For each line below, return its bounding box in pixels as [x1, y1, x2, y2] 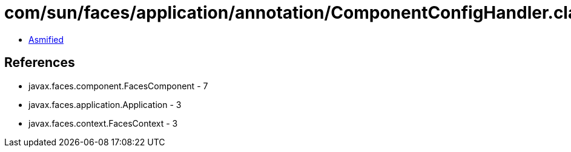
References [4, 55, 75, 71]
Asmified [28, 34, 64, 45]
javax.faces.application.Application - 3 [28, 99, 182, 110]
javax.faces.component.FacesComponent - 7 [28, 80, 208, 91]
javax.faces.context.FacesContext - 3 [28, 118, 178, 128]
